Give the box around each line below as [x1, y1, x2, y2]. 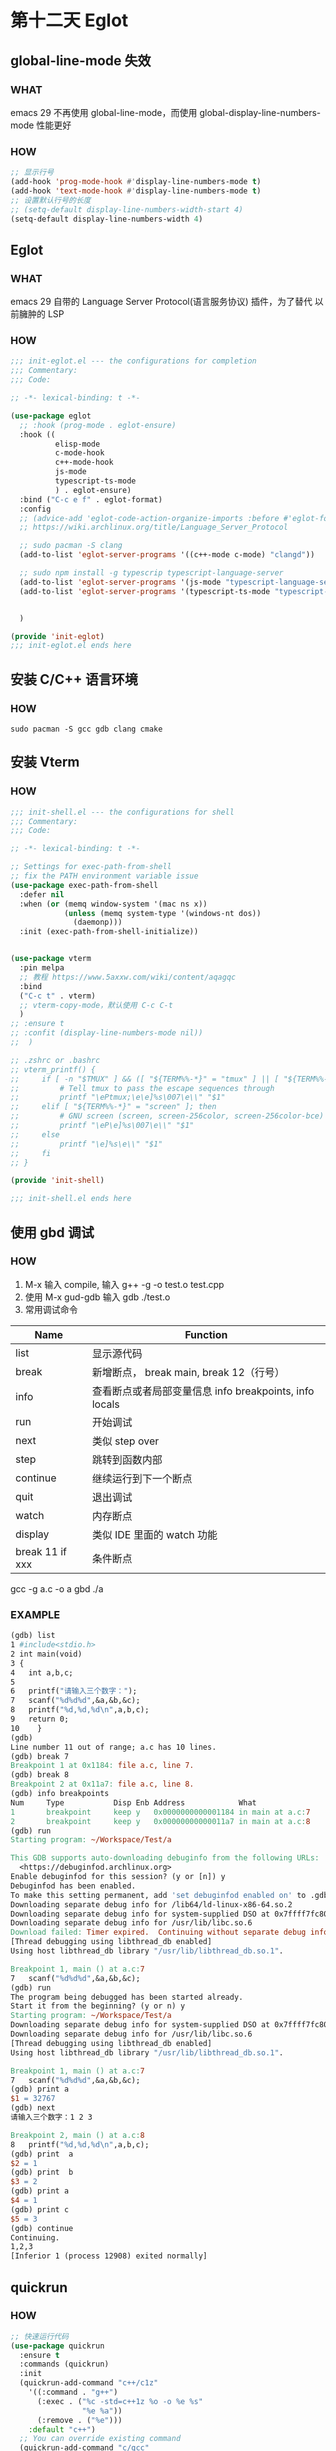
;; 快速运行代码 [10, 2331, 69, 2341]
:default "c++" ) [28, 2424, 97, 2435]
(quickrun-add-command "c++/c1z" [19, 2378, 159, 2388]
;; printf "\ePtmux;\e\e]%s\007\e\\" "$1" [10, 1092, 226, 1103]
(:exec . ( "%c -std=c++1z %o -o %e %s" [36, 2396, 203, 2406]
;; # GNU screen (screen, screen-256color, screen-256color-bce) [10, 1111, 325, 1121]
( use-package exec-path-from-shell [10, 880, 159, 890]
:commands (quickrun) [19, 2359, 110, 2370]
